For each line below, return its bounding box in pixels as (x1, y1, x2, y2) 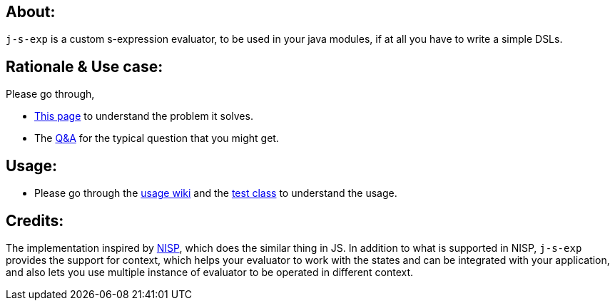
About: (6, 3, 56, 21)
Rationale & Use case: (6, 57, 163, 76)
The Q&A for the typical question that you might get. (34, 132, 279, 145)
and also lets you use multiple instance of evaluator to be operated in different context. (6, 265, 414, 278)
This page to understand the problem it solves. (34, 110, 253, 123)
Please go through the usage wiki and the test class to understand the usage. (34, 187, 397, 200)
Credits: (6, 211, 64, 230)
